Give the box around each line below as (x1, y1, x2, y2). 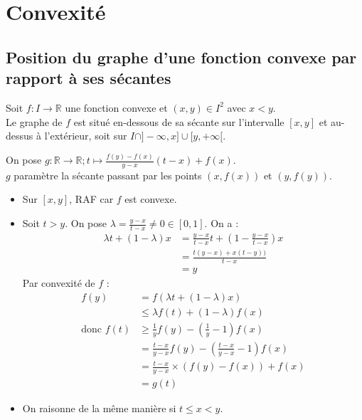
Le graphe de (6, 114, 63, 129)
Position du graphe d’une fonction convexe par (6, 46, 357, 68)
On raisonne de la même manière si (22, 401, 176, 416)
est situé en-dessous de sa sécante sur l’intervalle (73, 114, 284, 129)
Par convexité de (22, 275, 95, 290)
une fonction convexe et (65, 100, 168, 115)
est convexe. (124, 191, 177, 206)
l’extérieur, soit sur (44, 128, 127, 143)
